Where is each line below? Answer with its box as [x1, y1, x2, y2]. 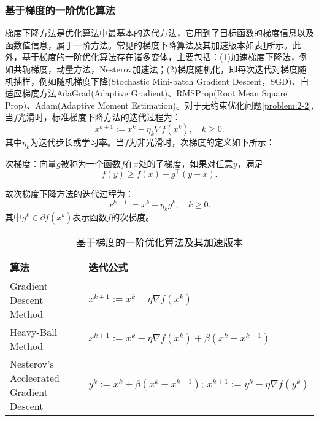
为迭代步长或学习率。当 [29, 135, 125, 148]
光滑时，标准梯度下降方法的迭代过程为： [17, 110, 181, 123]
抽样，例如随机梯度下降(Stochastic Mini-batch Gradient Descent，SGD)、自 [13, 74, 309, 87]
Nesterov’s [10, 356, 54, 371]
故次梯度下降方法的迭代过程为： [5, 187, 134, 200]
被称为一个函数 [60, 156, 121, 169]
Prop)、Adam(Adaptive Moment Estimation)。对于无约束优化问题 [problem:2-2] [5, 98, 312, 111]
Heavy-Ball [10, 324, 58, 339]
